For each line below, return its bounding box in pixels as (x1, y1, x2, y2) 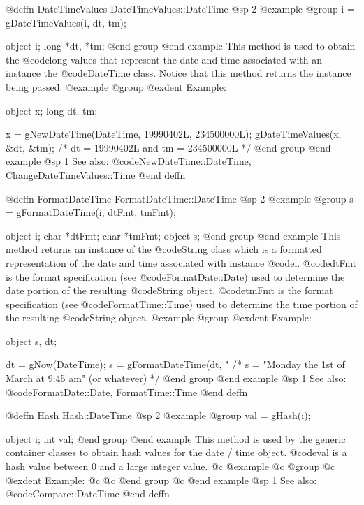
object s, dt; (6, 333, 57, 348)
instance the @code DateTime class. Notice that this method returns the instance (6, 66, 351, 80)
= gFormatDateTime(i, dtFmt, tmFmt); (6, 205, 176, 219)
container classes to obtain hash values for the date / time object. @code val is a (6, 445, 347, 460)
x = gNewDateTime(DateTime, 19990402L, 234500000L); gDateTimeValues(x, (6, 126, 342, 141)
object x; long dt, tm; (6, 103, 98, 117)
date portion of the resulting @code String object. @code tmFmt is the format (6, 283, 333, 298)
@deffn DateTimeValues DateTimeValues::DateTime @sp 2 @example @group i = (6, 1, 355, 15)
